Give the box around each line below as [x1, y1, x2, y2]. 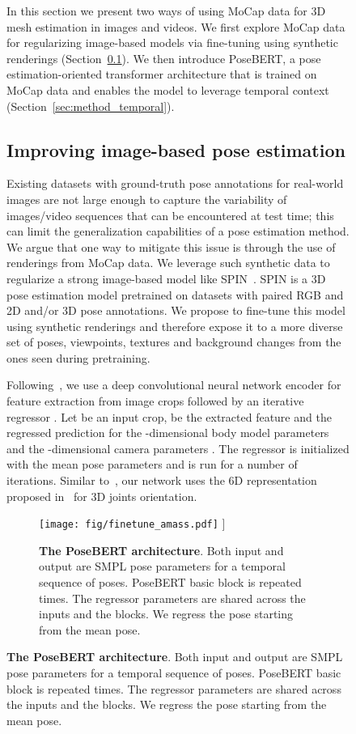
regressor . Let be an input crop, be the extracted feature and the [6, 408, 332, 425]
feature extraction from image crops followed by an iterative [6, 392, 304, 409]
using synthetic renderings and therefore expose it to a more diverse [6, 317, 343, 334]
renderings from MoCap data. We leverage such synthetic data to [6, 254, 330, 271]
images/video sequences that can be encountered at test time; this [6, 206, 334, 223]
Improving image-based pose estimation [6, 137, 345, 162]
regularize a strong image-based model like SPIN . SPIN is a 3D [6, 269, 326, 286]
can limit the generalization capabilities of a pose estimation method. [6, 223, 350, 240]
